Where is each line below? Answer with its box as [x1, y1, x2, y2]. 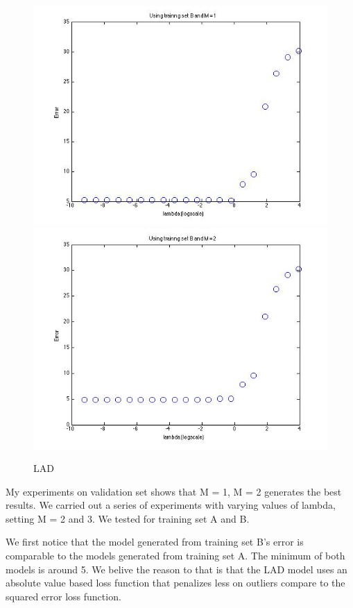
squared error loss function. [6, 589, 121, 603]
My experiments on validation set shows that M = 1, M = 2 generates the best [6, 484, 342, 498]
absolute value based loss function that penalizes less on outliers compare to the [6, 575, 345, 590]
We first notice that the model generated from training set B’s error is [6, 534, 304, 549]
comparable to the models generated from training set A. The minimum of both [6, 548, 345, 563]
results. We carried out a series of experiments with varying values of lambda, [6, 498, 336, 512]
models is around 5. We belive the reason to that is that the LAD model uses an [6, 561, 347, 576]
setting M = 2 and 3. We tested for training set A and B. [6, 511, 250, 525]
